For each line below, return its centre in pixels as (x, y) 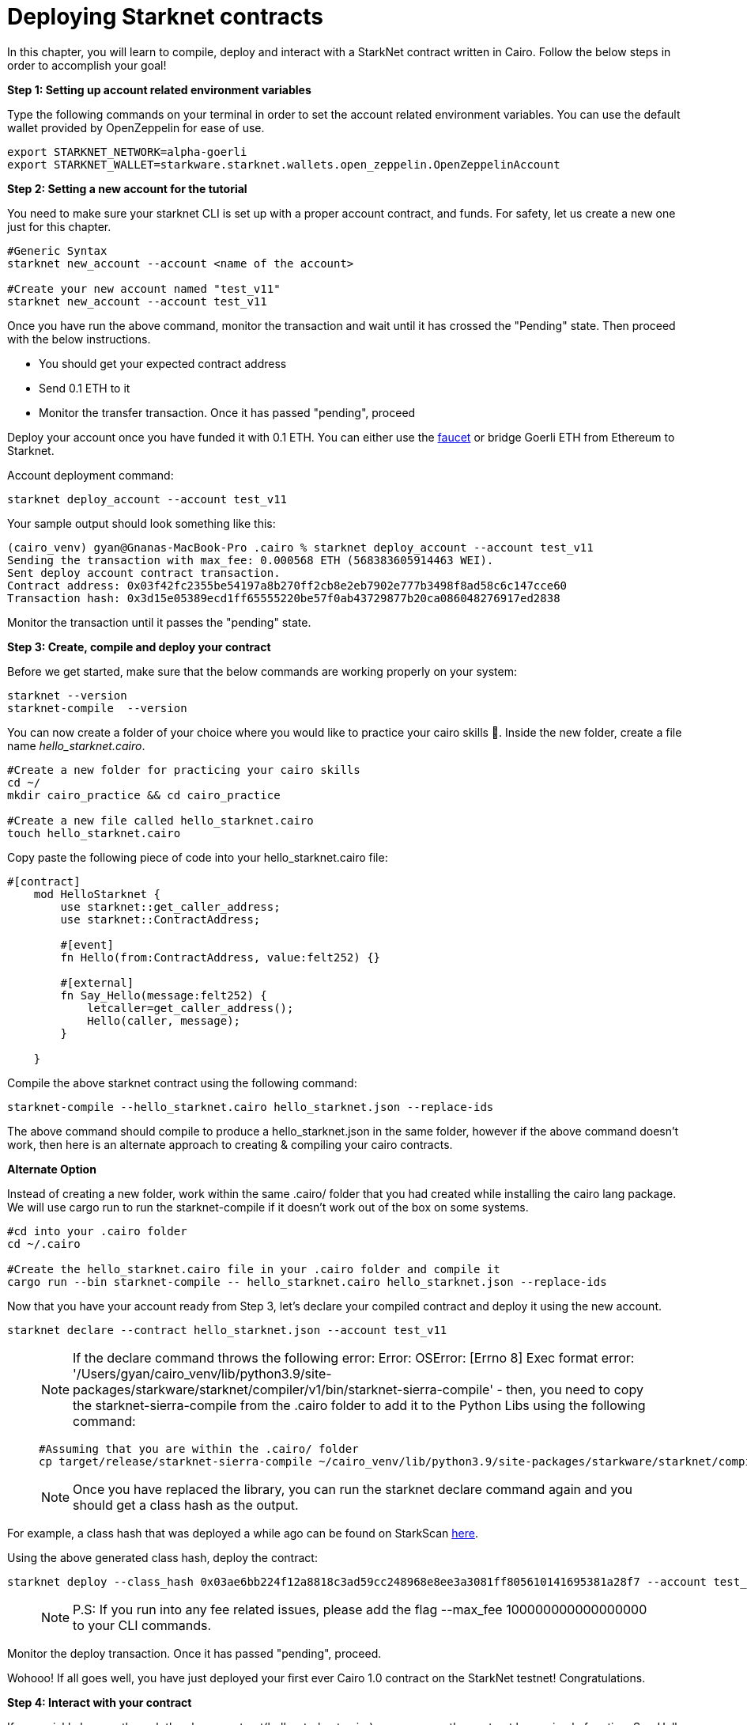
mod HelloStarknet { (97, 894)
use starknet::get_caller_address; (170, 906)
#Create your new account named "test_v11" (144, 288)
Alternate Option (52, 1169)
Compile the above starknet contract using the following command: (182, 1082)
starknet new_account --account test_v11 (137, 301)
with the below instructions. (79, 339)
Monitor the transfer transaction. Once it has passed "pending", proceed (227, 412)
